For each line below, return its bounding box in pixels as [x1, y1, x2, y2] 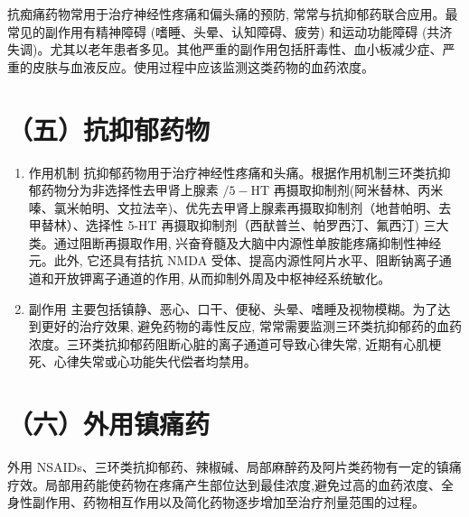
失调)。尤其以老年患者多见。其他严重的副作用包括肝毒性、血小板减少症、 [7, 40, 443, 59]
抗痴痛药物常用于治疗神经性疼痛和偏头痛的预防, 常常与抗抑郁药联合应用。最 [7, 5, 458, 23]
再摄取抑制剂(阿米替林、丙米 [273, 180, 444, 199]
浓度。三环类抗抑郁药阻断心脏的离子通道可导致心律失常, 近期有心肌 [28, 334, 429, 353]
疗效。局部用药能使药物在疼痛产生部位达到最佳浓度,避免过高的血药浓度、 [7, 475, 441, 494]
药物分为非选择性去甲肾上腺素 [41, 180, 219, 199]
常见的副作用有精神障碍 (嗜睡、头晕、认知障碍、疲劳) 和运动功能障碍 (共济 [7, 22, 453, 41]
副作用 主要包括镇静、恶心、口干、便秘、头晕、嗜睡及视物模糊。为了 [28, 299, 438, 318]
